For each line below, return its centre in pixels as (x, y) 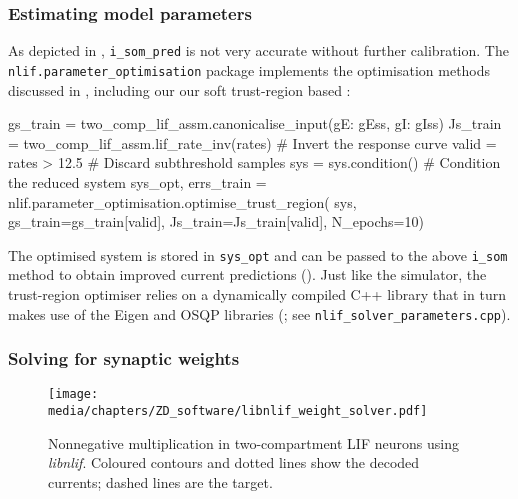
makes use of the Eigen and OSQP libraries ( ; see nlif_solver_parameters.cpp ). (259, 313)
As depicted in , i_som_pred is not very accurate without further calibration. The (258, 50)
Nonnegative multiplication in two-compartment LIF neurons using (253, 442)
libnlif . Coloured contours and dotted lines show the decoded (234, 462)
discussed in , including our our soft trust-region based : (179, 89)
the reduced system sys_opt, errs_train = (137, 181)
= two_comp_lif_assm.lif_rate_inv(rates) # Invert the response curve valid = (252, 142)
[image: (73, 394)
